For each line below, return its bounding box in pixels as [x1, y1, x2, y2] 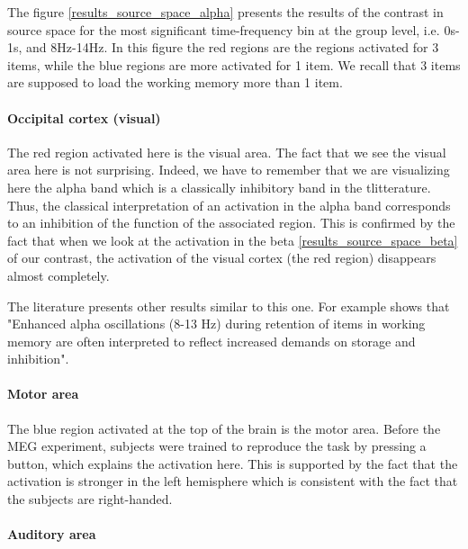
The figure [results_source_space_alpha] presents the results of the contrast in [7, 3, 444, 21]
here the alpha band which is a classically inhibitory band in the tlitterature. [7, 177, 431, 196]
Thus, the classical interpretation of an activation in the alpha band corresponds [7, 195, 451, 214]
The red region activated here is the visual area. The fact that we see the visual [7, 142, 446, 161]
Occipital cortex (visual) [7, 108, 161, 127]
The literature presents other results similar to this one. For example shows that [7, 296, 450, 315]
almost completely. [7, 265, 110, 284]
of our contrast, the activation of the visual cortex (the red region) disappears [7, 248, 436, 267]
